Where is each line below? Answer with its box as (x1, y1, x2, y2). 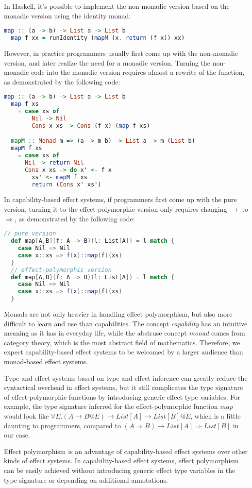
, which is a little (190, 410, 241, 421)
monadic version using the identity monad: (4, 10, 131, 20)
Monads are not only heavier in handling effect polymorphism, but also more (4, 309, 233, 319)
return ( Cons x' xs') (32, 181, 101, 188)
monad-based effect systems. (4, 356, 88, 366)
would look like (4, 410, 49, 421)
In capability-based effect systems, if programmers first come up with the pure (4, 194, 237, 204)
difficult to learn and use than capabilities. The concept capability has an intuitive (4, 318, 248, 328)
